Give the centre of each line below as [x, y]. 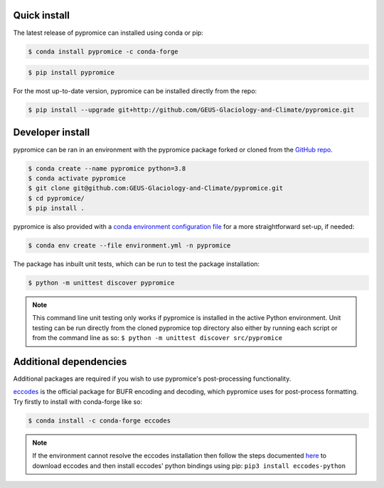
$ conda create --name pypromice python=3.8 [107, 168]
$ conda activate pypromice [77, 178]
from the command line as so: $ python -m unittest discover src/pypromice [157, 338]
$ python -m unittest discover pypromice [101, 283]
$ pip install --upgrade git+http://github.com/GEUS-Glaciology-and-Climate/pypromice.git [191, 110]
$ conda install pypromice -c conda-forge [103, 51]
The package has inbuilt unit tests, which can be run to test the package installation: [136, 264]
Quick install [42, 15]
